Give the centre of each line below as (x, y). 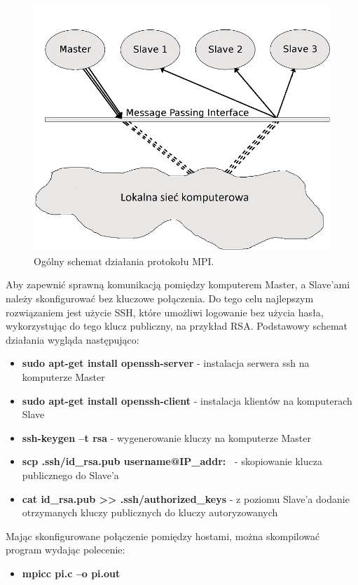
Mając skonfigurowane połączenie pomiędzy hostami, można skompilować (163, 536)
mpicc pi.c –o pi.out (71, 573)
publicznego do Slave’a (70, 475)
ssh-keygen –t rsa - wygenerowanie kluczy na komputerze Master (167, 437)
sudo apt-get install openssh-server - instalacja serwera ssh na (166, 363)
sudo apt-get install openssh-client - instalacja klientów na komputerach (187, 400)
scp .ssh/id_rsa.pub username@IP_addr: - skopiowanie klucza (172, 461)
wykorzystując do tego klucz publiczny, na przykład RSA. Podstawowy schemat (177, 326)
